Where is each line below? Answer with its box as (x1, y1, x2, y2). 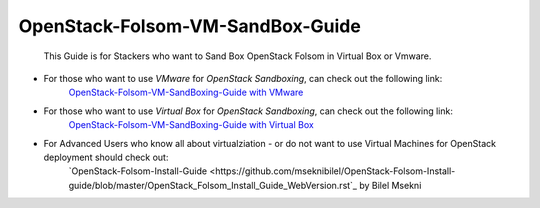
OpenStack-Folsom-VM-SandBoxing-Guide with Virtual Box (68, 119, 314, 131)
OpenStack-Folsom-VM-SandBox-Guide (18, 15, 362, 37)
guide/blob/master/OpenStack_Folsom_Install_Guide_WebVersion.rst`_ (68, 179, 358, 191)
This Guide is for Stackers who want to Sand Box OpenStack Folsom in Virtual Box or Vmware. (43, 50, 432, 62)
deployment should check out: (43, 151, 169, 163)
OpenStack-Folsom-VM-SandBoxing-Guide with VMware (68, 86, 304, 99)
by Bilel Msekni (358, 179, 422, 191)
